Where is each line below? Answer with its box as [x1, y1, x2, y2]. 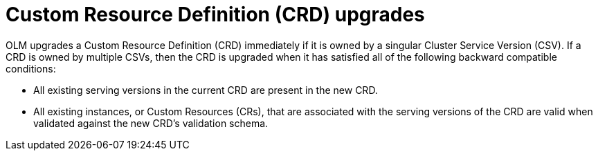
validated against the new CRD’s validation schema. [33, 117, 269, 129]
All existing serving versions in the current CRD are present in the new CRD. [33, 84, 378, 96]
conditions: [6, 62, 56, 75]
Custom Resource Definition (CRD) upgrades [6, 3, 425, 26]
